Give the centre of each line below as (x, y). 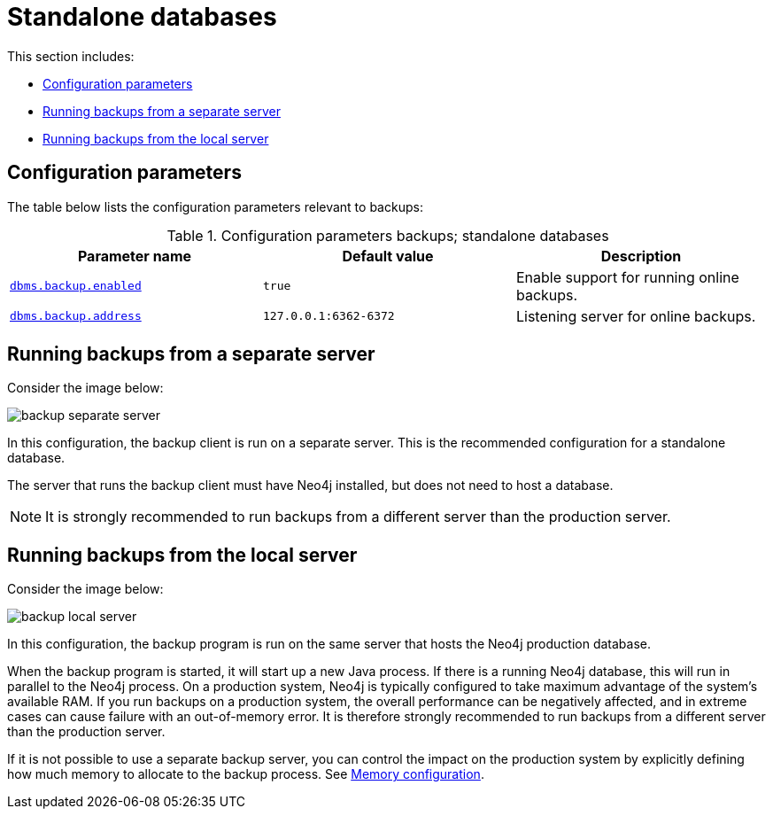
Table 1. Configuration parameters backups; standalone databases (388, 235)
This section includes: (71, 56)
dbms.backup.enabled (76, 286)
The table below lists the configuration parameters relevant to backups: (215, 206)
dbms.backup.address (76, 316)
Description (641, 256)
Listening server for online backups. (636, 316)
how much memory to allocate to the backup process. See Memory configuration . (246, 774)
